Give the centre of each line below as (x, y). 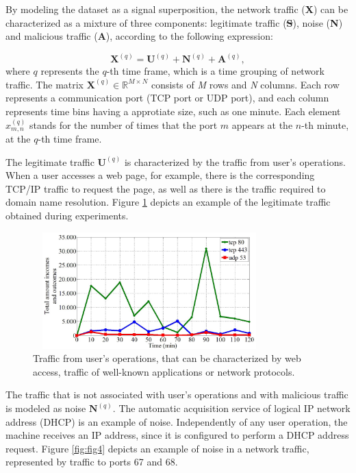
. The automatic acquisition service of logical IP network (231, 408)
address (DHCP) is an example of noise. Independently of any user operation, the (177, 421)
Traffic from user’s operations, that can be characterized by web (167, 358)
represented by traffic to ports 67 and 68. (92, 462)
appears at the (262, 124)
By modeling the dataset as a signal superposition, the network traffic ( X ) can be (177, 9)
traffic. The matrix (45, 84)
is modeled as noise (46, 408)
